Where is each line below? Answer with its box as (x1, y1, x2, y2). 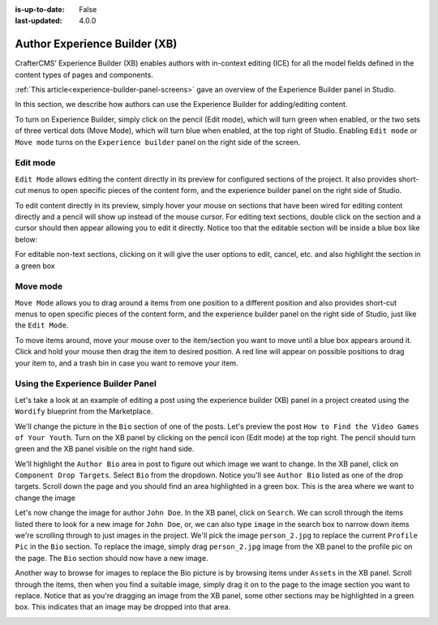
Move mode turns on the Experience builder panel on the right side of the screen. (15, 137, 301, 147)
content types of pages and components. (15, 70, 153, 79)
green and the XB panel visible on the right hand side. (15, 444, 195, 454)
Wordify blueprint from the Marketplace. (15, 406, 153, 417)
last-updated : (15, 16, 62, 26)
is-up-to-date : (15, 5, 65, 14)
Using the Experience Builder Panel (15, 378, 157, 389)
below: (15, 234, 38, 244)
